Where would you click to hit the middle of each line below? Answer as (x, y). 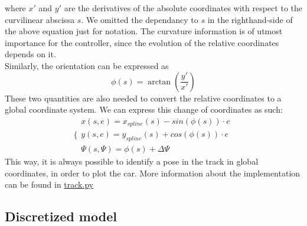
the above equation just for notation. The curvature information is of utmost (144, 31)
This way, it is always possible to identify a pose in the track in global (132, 161)
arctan (159, 82)
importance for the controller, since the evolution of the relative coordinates (142, 42)
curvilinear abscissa (40, 19)
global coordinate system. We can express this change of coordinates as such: (144, 109)
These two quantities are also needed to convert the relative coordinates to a (143, 98)
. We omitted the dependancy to (140, 19)
